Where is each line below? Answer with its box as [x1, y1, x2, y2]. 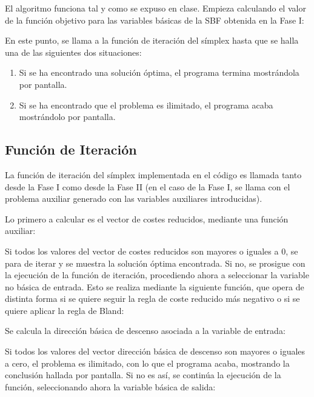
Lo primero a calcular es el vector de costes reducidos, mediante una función [5, 212, 289, 225]
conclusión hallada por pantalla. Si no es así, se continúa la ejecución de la [5, 369, 281, 381]
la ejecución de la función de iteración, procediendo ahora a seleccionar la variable [5, 269, 309, 281]
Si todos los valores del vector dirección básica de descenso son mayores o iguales [5, 345, 306, 358]
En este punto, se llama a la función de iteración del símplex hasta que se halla [5, 34, 299, 47]
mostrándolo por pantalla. [19, 110, 116, 123]
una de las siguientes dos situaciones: [5, 45, 142, 58]
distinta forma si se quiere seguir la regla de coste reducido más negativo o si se [5, 292, 300, 305]
